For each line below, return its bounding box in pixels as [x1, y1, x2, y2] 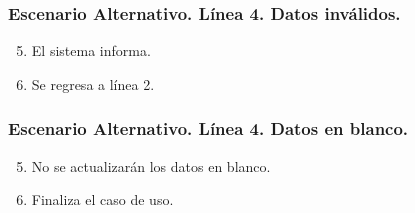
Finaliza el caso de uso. [31, 189, 174, 210]
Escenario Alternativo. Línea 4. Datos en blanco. [8, 116, 409, 141]
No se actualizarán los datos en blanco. [31, 155, 271, 176]
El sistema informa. [31, 40, 151, 61]
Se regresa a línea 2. [31, 73, 155, 94]
